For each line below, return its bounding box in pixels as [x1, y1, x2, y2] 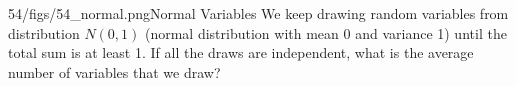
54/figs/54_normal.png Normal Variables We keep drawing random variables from [8, 3, 509, 23]
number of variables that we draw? [8, 61, 221, 82]
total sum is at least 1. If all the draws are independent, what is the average [8, 42, 474, 63]
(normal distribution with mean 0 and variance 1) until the [144, 22, 507, 43]
